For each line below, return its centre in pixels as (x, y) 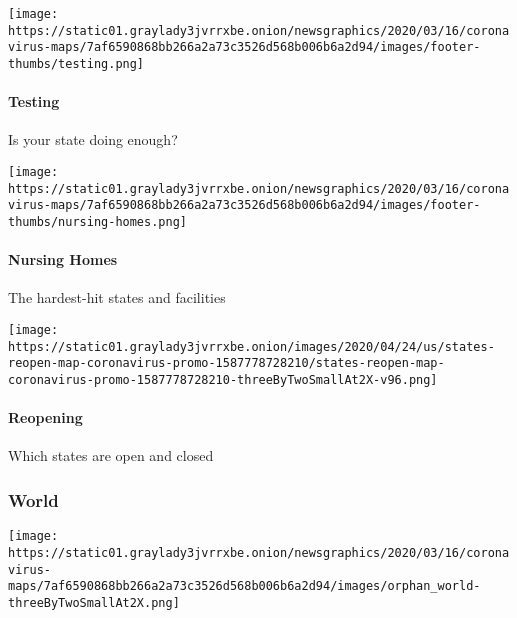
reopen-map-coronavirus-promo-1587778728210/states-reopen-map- (226, 363)
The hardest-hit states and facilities (117, 297)
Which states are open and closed (111, 455)
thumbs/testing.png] (76, 63)
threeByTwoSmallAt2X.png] (94, 602)
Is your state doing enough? (93, 139)
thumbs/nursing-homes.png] (97, 221)
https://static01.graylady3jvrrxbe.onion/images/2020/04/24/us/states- (251, 346)
